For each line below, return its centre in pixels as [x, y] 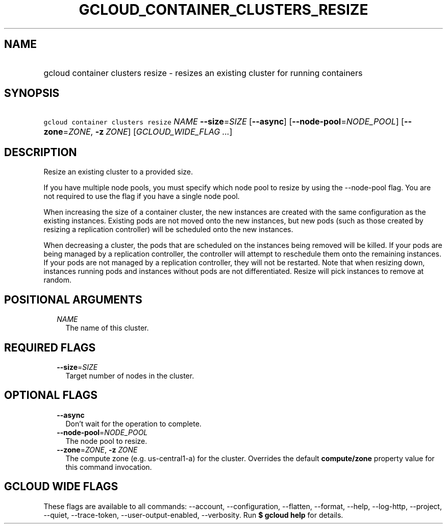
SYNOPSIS [32, 93]
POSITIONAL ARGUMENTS [73, 299]
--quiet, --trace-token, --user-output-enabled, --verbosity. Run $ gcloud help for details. [193, 515]
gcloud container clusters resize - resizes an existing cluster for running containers [203, 73]
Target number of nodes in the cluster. [130, 375]
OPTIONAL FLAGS [51, 395]
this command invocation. [109, 467]
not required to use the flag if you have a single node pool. [142, 196]
